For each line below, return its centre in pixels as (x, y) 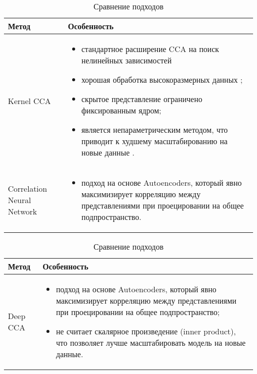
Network (22, 211)
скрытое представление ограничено (142, 99)
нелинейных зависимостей (127, 60)
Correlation (28, 188)
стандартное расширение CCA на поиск (150, 49)
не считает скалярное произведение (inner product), (146, 331)
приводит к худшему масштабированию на (154, 141)
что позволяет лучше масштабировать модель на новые (151, 343)
